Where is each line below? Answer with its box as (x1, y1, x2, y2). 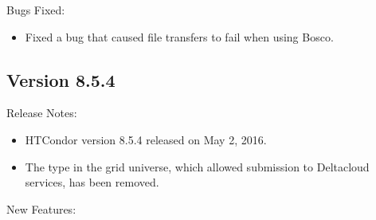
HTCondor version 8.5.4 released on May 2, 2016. (25, 131, 267, 147)
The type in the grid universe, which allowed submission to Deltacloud (25, 158, 370, 175)
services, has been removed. (25, 174, 159, 191)
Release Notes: (6, 104, 77, 121)
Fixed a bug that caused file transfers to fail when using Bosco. (25, 28, 334, 45)
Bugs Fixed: (6, 2, 65, 18)
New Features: (6, 200, 76, 217)
